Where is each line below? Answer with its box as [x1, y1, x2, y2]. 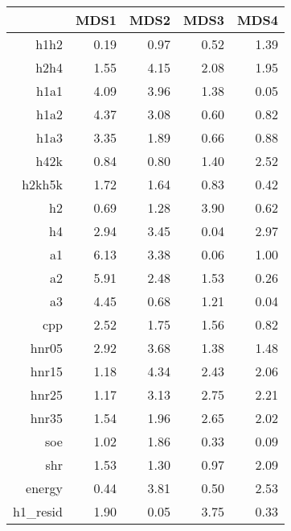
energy [26, 479, 63, 497]
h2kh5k [22, 175, 63, 193]
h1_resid [13, 502, 63, 521]
